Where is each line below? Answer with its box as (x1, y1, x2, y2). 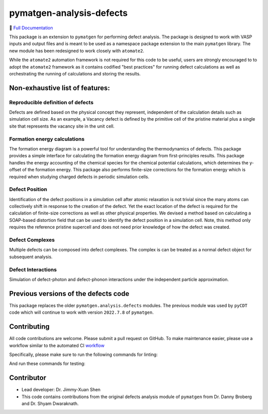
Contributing (9, 323, 50, 331)
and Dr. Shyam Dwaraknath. (21, 400, 79, 407)
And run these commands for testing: (9, 360, 85, 367)
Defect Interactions (9, 266, 57, 273)
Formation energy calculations (9, 136, 85, 142)
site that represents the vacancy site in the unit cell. (9, 123, 115, 129)
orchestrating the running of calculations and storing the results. (9, 70, 141, 76)
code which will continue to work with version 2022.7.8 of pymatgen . (9, 309, 154, 315)
